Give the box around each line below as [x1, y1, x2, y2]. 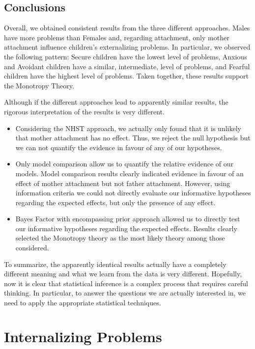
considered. [15, 242, 49, 253]
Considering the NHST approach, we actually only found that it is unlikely [15, 123, 241, 133]
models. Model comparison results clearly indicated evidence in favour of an [15, 168, 244, 178]
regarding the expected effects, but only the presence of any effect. [15, 197, 216, 207]
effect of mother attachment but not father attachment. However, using [15, 178, 230, 188]
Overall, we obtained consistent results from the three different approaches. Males [4, 23, 250, 33]
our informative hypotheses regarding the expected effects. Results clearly [15, 223, 237, 233]
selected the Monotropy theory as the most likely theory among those [15, 233, 225, 243]
